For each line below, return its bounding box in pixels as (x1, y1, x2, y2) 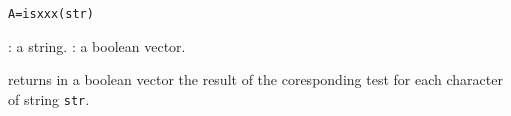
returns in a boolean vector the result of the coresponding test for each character (8, 69, 503, 90)
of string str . (8, 88, 90, 109)
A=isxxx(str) (8, 6, 94, 21)
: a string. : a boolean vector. (8, 35, 186, 56)
